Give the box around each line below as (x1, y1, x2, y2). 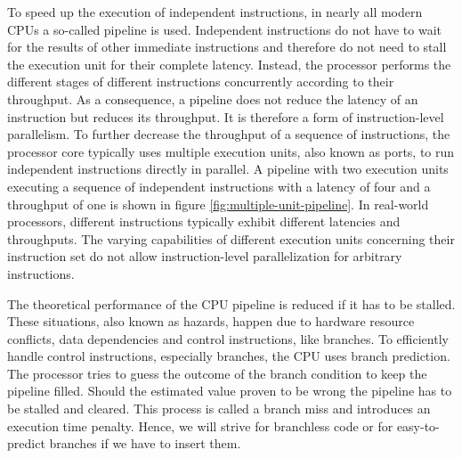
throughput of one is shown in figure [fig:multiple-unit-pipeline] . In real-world (7, 194, 429, 213)
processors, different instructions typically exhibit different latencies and (7, 212, 401, 231)
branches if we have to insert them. (49, 434, 241, 453)
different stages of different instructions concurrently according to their (7, 72, 394, 91)
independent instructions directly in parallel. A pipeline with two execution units (7, 159, 449, 178)
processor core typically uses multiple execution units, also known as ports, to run (7, 142, 455, 160)
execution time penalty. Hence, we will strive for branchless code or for (7, 416, 393, 435)
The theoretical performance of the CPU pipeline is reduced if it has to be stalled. (7, 294, 456, 313)
